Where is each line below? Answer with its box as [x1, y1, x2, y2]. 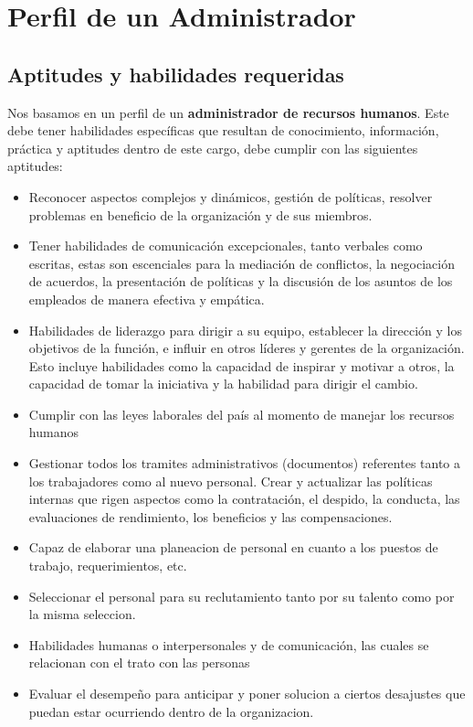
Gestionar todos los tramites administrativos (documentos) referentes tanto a [28, 454, 461, 473]
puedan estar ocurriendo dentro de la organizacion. [28, 701, 314, 721]
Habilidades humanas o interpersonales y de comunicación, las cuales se [28, 635, 429, 654]
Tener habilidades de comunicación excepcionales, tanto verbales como [28, 236, 423, 255]
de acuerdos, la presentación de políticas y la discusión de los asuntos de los [28, 272, 453, 291]
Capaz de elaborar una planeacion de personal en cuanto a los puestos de [28, 538, 438, 557]
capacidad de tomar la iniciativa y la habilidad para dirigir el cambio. [28, 374, 418, 393]
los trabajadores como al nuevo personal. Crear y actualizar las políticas [28, 471, 433, 490]
